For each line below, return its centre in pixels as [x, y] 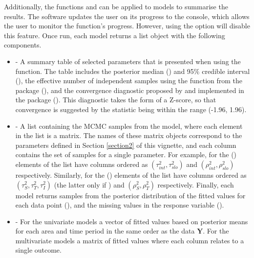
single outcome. [38, 250]
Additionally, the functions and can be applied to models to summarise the [116, 6]
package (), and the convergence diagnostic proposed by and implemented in [130, 90]
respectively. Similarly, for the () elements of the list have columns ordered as [131, 175]
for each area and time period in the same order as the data [105, 231]
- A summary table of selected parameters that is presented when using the [128, 61]
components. [23, 45]
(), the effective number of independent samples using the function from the [129, 81]
